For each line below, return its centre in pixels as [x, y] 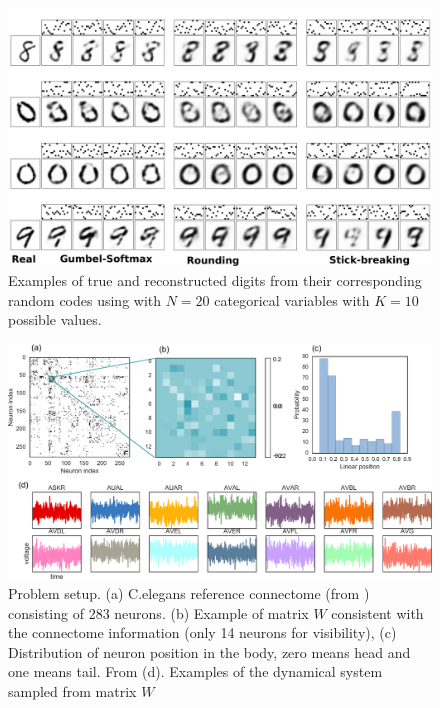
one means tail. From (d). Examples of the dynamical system [195, 671]
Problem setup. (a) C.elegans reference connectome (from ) [189, 592]
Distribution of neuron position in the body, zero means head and [209, 651]
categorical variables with [292, 299]
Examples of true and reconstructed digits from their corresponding [215, 279]
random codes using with [85, 299]
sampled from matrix [72, 690]
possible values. [55, 319]
